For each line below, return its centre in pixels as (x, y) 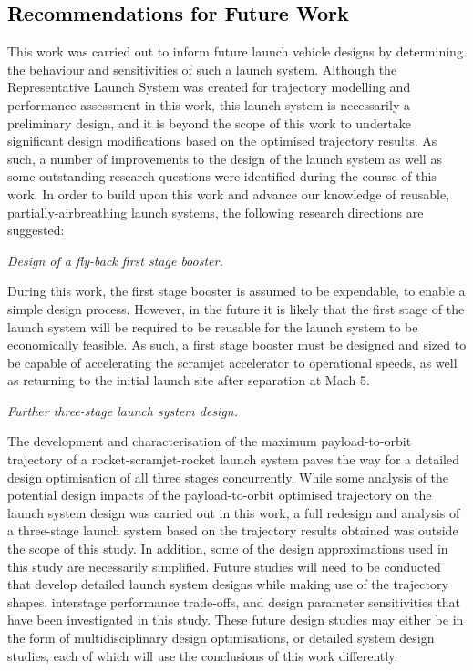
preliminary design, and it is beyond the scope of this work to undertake (210, 122)
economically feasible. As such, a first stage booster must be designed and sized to (237, 345)
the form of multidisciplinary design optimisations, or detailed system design (221, 638)
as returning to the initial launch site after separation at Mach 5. (189, 380)
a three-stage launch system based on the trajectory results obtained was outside (233, 530)
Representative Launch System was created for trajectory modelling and (209, 87)
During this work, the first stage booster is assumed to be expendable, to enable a (236, 291)
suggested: (36, 230)
